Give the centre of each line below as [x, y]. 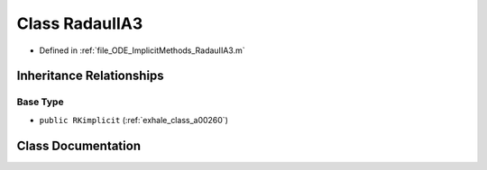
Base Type [40, 102]
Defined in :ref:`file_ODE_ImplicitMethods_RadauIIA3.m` [142, 50]
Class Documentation [79, 145]
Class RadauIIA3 [80, 23]
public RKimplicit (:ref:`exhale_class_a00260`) [134, 120]
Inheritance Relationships [90, 76]
